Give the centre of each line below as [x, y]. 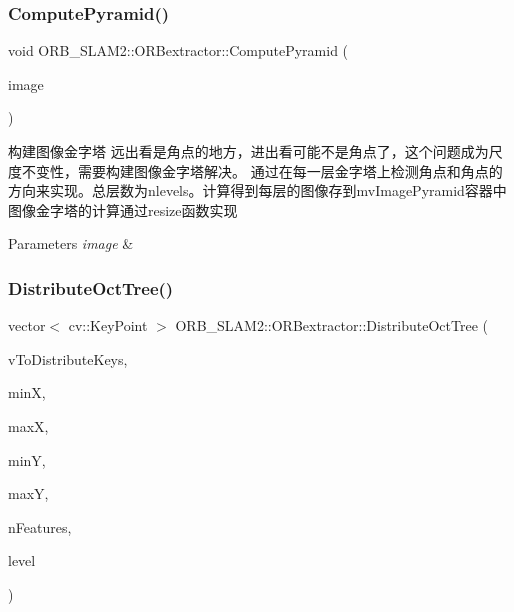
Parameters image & [71, 243]
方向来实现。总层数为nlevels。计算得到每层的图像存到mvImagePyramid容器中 [257, 190]
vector [27, 325]
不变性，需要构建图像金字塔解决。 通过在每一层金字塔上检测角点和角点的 [262, 170]
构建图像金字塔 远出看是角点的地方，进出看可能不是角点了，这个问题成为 [248, 151]
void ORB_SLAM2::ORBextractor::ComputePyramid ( [178, 50]
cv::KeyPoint [108, 325]
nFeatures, [40, 526]
